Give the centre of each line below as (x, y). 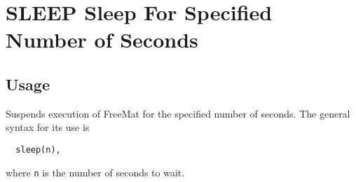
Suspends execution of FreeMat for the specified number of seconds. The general (178, 113)
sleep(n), (38, 149)
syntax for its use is (48, 127)
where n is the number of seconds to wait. (95, 172)
